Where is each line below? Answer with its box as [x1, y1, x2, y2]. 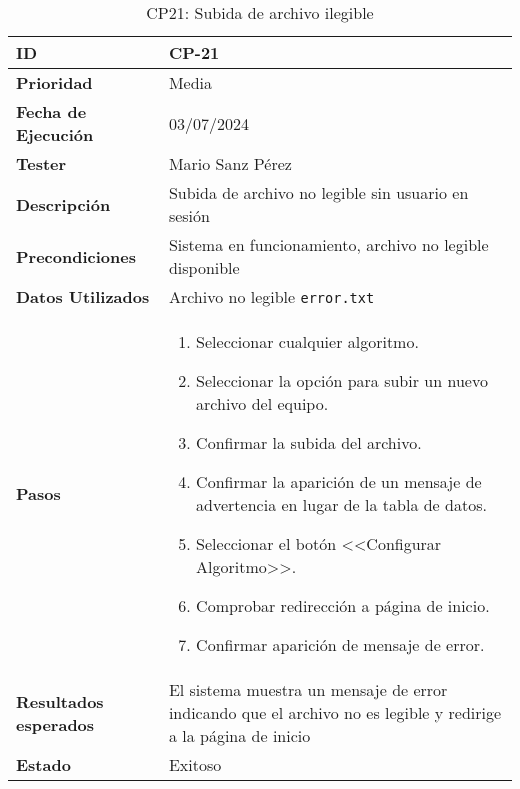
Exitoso [168, 753, 222, 776]
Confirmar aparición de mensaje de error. [196, 633, 485, 656]
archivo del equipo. [196, 392, 329, 415]
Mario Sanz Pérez [168, 152, 292, 175]
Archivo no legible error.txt [168, 285, 375, 308]
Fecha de [16, 100, 87, 123]
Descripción [16, 192, 111, 216]
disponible [168, 256, 240, 279]
